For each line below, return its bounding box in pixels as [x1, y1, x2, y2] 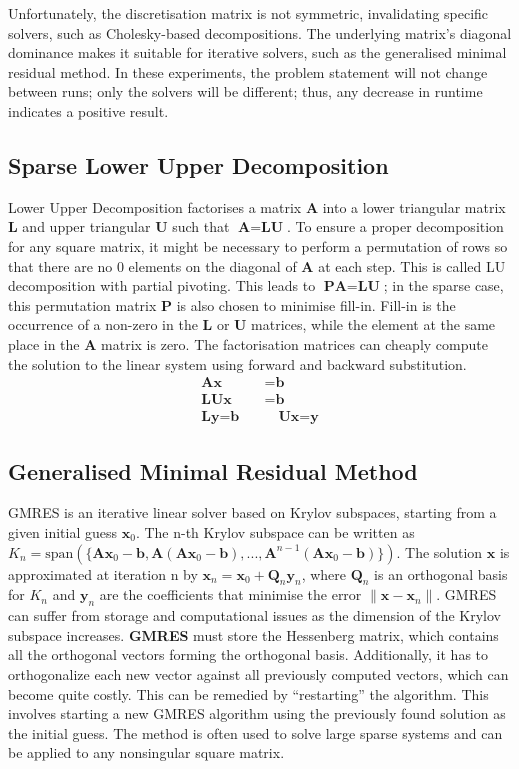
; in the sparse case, [383, 275, 504, 296]
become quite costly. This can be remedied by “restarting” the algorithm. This [8, 683, 489, 704]
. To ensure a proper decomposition [287, 216, 504, 237]
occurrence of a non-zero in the [8, 314, 198, 335]
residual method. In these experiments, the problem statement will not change [8, 61, 488, 82]
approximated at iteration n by [8, 563, 198, 584]
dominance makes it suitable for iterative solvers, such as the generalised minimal [8, 42, 507, 63]
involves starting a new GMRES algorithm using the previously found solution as [8, 703, 506, 724]
